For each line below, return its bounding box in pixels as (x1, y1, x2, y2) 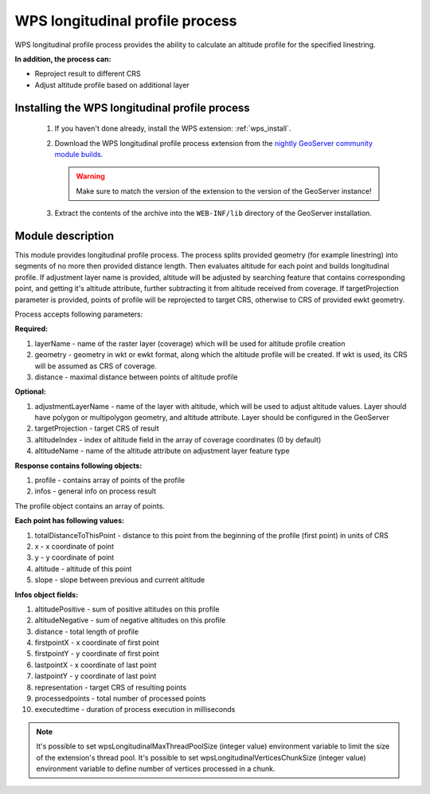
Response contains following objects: (14, 461, 143, 470)
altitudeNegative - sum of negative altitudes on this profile (34, 615, 226, 625)
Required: (14, 324, 48, 334)
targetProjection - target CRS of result (34, 423, 159, 434)
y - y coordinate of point (34, 552, 115, 562)
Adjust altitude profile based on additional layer (34, 80, 190, 89)
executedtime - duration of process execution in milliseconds (34, 705, 236, 714)
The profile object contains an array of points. (14, 501, 165, 510)
